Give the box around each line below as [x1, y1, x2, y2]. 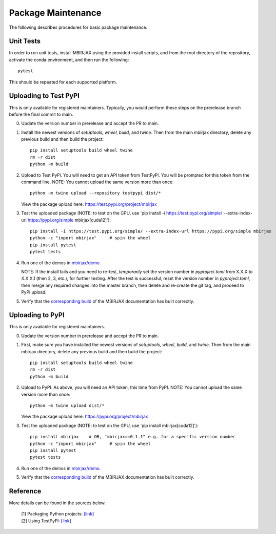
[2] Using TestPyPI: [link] [21, 518, 72, 524]
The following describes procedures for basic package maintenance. [9, 24, 148, 30]
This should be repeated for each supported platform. [9, 79, 117, 85]
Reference [9, 487, 41, 495]
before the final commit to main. [9, 111, 73, 117]
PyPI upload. [21, 289, 47, 295]
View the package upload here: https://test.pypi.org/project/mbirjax [21, 201, 157, 207]
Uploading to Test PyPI [9, 92, 80, 100]
